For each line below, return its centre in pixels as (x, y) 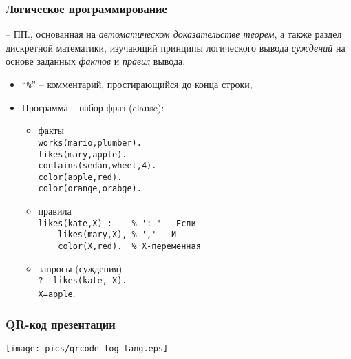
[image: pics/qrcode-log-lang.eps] (87, 348)
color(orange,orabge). (90, 189)
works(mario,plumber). (90, 143)
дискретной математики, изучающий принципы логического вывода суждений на (175, 47)
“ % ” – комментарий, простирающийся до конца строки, (137, 84)
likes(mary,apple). (83, 154)
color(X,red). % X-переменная (129, 247)
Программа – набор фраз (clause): (93, 107)
